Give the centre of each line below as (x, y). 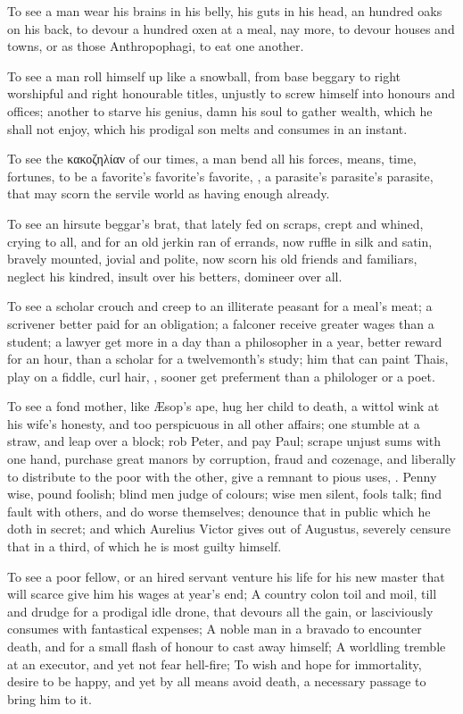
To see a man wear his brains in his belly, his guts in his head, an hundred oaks (225, 11)
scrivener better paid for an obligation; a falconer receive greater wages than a (221, 323)
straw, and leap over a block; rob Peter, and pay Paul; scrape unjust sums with (224, 441)
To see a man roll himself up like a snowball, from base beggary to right (204, 76)
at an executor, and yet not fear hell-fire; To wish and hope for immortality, (215, 664)
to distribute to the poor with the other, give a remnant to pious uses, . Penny (222, 476)
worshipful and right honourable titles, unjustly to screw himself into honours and (231, 93)
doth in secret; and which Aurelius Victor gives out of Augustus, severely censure (229, 529)
